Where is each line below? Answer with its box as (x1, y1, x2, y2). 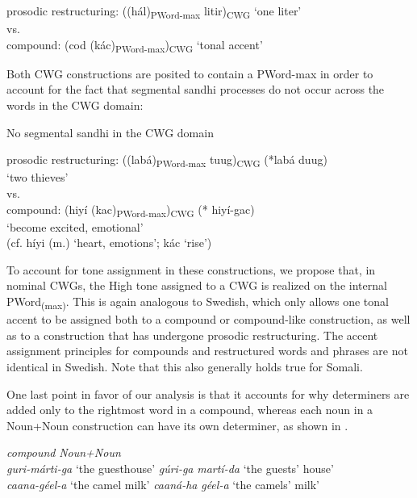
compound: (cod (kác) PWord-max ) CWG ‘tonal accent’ (6, 36, 263, 55)
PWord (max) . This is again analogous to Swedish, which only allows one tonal (6, 293, 389, 312)
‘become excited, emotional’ (6, 218, 144, 235)
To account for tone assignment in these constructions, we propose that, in (6, 261, 376, 278)
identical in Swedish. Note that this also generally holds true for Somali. (6, 358, 363, 375)
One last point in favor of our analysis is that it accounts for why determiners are (6, 385, 410, 402)
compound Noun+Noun (6, 444, 121, 461)
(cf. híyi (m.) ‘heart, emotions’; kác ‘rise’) (6, 234, 212, 251)
